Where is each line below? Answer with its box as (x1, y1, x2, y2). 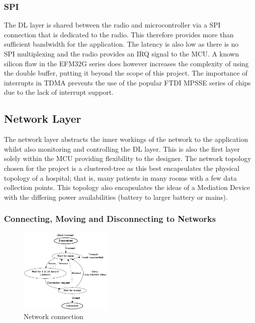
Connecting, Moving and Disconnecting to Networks (4, 213, 216, 225)
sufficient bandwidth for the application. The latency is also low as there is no (4, 39, 239, 49)
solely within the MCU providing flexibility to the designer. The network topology (4, 153, 252, 163)
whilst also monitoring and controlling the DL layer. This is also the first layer (4, 143, 240, 154)
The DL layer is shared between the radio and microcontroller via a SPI (4, 20, 221, 30)
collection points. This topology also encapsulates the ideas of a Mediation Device (4, 182, 250, 192)
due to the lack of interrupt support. (4, 87, 114, 97)
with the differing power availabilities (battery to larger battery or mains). (4, 191, 228, 202)
